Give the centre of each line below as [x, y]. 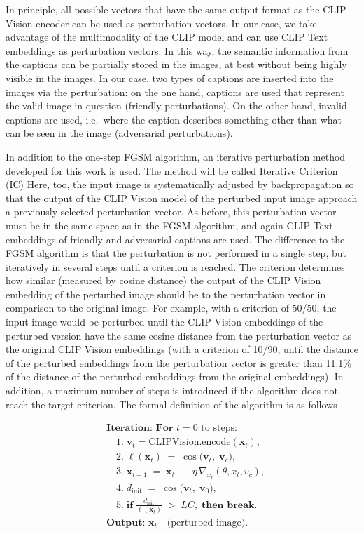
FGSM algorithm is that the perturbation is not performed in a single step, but [176, 253]
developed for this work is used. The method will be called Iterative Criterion [172, 170]
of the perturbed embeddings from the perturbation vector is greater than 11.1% [179, 362]
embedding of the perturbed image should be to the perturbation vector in [166, 294]
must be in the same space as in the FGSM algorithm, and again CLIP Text [169, 225]
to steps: [219, 428]
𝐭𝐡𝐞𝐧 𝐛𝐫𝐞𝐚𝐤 [228, 505]
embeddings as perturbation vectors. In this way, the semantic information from [177, 50]
